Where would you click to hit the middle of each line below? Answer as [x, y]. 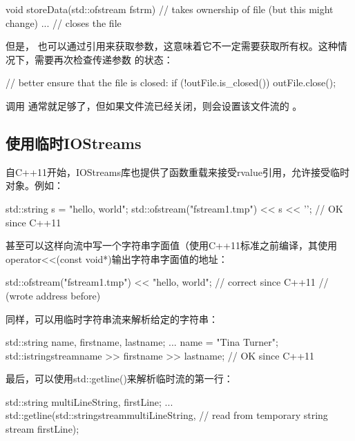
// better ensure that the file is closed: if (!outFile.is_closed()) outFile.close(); [171, 82]
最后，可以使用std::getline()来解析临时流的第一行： [119, 379]
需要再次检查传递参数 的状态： [104, 59]
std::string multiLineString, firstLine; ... [89, 401]
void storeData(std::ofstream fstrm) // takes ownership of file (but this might [170, 9]
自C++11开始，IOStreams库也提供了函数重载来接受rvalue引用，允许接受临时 [177, 171]
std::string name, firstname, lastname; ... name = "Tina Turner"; [142, 342]
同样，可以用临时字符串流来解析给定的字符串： [112, 318]
